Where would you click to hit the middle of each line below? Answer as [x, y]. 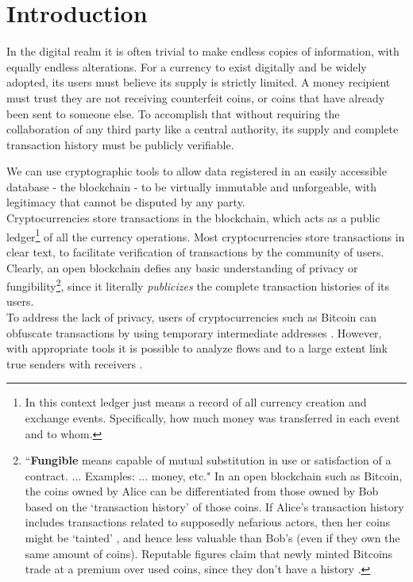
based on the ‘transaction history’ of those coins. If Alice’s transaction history [214, 506]
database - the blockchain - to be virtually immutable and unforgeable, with [192, 186]
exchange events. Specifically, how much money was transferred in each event [212, 417]
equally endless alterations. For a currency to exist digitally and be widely [187, 66]
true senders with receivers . [75, 363]
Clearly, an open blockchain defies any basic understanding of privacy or [182, 267]
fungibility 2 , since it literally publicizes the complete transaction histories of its [198, 285]
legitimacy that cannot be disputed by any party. [126, 202]
